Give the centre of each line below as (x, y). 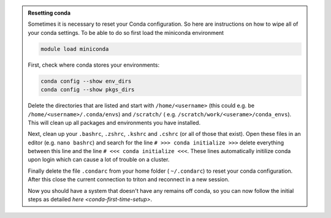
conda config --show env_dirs (86, 81)
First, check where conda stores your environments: (93, 65)
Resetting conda (49, 13)
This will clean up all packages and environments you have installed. (114, 122)
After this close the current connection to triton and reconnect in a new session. (129, 179)
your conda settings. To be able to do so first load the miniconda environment (126, 32)
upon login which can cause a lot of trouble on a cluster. (99, 160)
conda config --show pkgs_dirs (88, 90)
